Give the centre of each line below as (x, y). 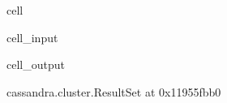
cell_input (32, 37)
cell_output (36, 64)
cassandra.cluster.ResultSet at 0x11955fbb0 (114, 91)
